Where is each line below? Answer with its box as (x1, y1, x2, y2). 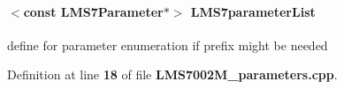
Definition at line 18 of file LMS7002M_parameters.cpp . (7, 65, 338, 84)
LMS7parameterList (190, 2, 316, 20)
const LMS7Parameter (23, 2, 164, 20)
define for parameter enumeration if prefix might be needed (7, 35, 328, 54)
